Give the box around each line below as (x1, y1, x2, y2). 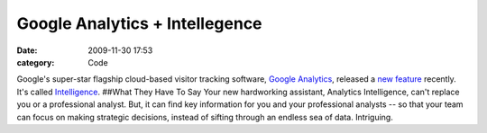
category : (16, 57, 55, 67)
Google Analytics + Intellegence (16, 13, 262, 33)
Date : (16, 45, 38, 56)
